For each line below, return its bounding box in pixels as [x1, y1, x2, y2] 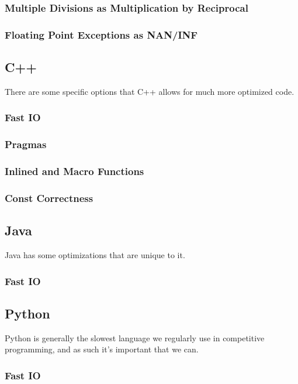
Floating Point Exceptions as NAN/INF [5, 27, 198, 42]
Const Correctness [5, 190, 93, 205]
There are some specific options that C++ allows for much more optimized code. [5, 85, 294, 97]
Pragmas [5, 137, 47, 152]
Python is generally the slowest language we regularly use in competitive [5, 331, 265, 344]
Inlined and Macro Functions [5, 164, 144, 179]
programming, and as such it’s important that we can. [5, 343, 199, 355]
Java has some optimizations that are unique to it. [5, 249, 185, 261]
